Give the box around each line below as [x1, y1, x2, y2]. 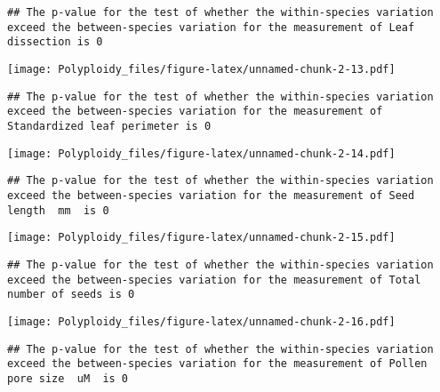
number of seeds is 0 [7, 288, 135, 301]
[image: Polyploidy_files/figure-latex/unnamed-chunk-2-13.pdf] [7, 62, 396, 76]
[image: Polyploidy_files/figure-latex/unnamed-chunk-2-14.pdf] [7, 147, 396, 160]
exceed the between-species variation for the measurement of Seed [7, 188, 415, 202]
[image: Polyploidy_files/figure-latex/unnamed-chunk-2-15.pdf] [7, 231, 396, 244]
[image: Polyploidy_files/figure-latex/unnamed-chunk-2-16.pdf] [7, 315, 396, 328]
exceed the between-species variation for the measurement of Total [7, 273, 421, 286]
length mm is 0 [7, 204, 109, 217]
